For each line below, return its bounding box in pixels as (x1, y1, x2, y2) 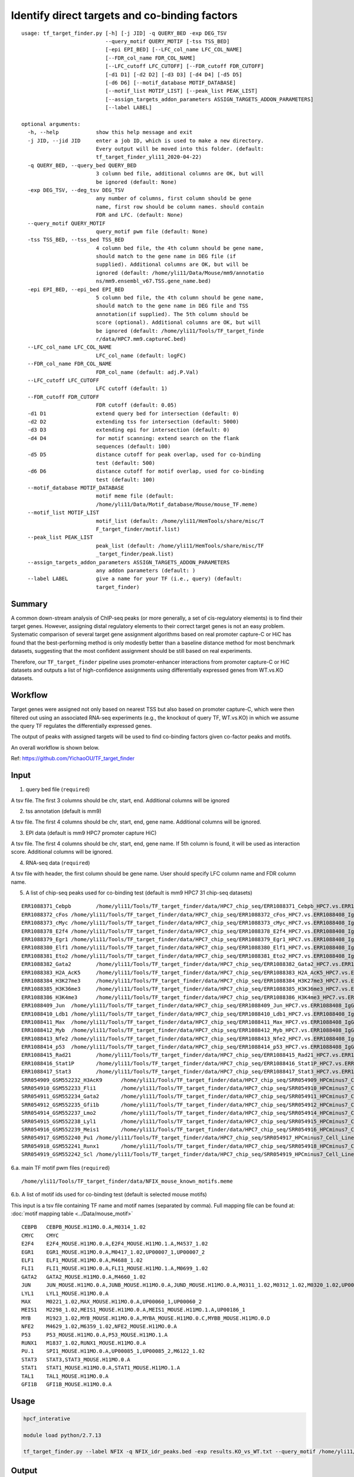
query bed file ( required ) (25, 786, 90, 793)
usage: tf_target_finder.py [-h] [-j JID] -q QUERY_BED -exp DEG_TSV (21, 30, 227, 37)
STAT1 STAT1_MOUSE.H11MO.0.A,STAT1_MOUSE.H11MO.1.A (21, 1365, 180, 1371)
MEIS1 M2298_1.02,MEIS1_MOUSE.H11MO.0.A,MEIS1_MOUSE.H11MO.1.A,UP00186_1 (21, 1306, 245, 1313)
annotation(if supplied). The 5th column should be (96, 311, 249, 317)
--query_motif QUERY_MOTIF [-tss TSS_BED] (105, 38, 230, 44)
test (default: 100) (96, 476, 156, 483)
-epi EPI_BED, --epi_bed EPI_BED (27, 286, 124, 292)
